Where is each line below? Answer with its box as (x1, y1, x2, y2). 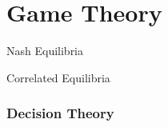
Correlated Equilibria (6, 69, 110, 85)
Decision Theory (6, 103, 114, 123)
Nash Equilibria (6, 42, 84, 59)
